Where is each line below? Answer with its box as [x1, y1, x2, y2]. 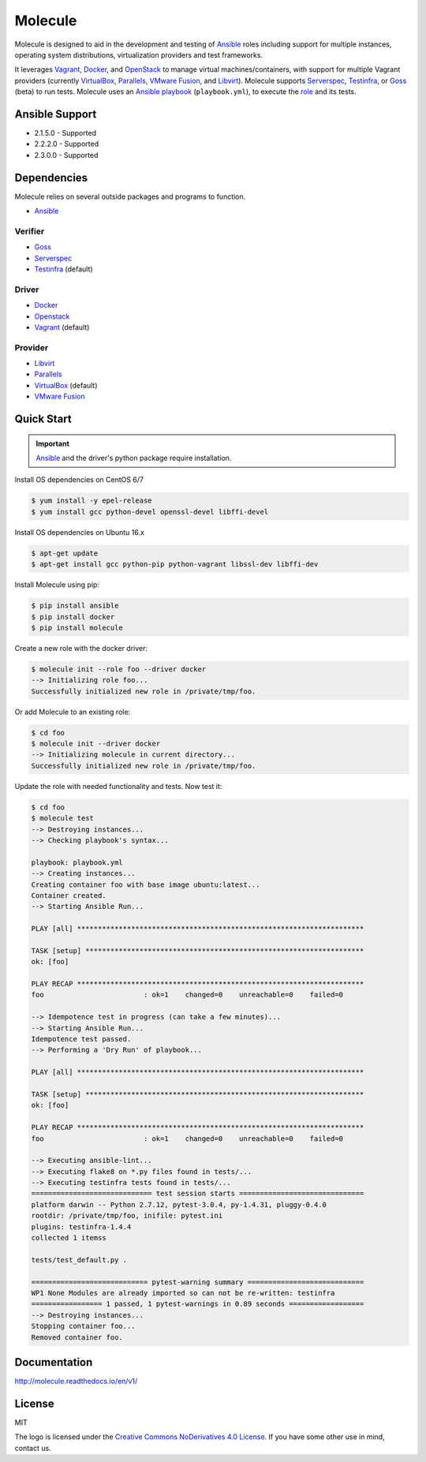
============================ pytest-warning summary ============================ [31, 1277, 364, 1286]
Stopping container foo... [31, 1322, 136, 1331]
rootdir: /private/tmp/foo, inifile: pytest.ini [31, 1211, 223, 1221]
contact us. [14, 1443, 51, 1453]
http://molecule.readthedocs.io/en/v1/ [14, 1377, 138, 1386]
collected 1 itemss [31, 1233, 106, 1243]
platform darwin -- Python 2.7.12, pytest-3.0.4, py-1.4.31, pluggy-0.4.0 [31, 1200, 327, 1209]
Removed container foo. [31, 1333, 124, 1341]
